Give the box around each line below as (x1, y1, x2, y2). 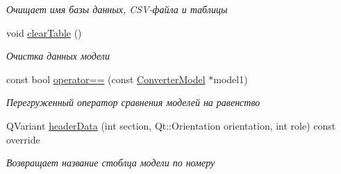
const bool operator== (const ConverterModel (6, 71, 206, 86)
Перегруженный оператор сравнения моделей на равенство (6, 95, 260, 110)
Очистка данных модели (6, 49, 110, 63)
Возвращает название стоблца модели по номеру (6, 155, 215, 170)
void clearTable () (6, 25, 82, 40)
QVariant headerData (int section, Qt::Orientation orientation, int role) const (6, 118, 336, 132)
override (6, 132, 40, 146)
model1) (213, 71, 248, 86)
